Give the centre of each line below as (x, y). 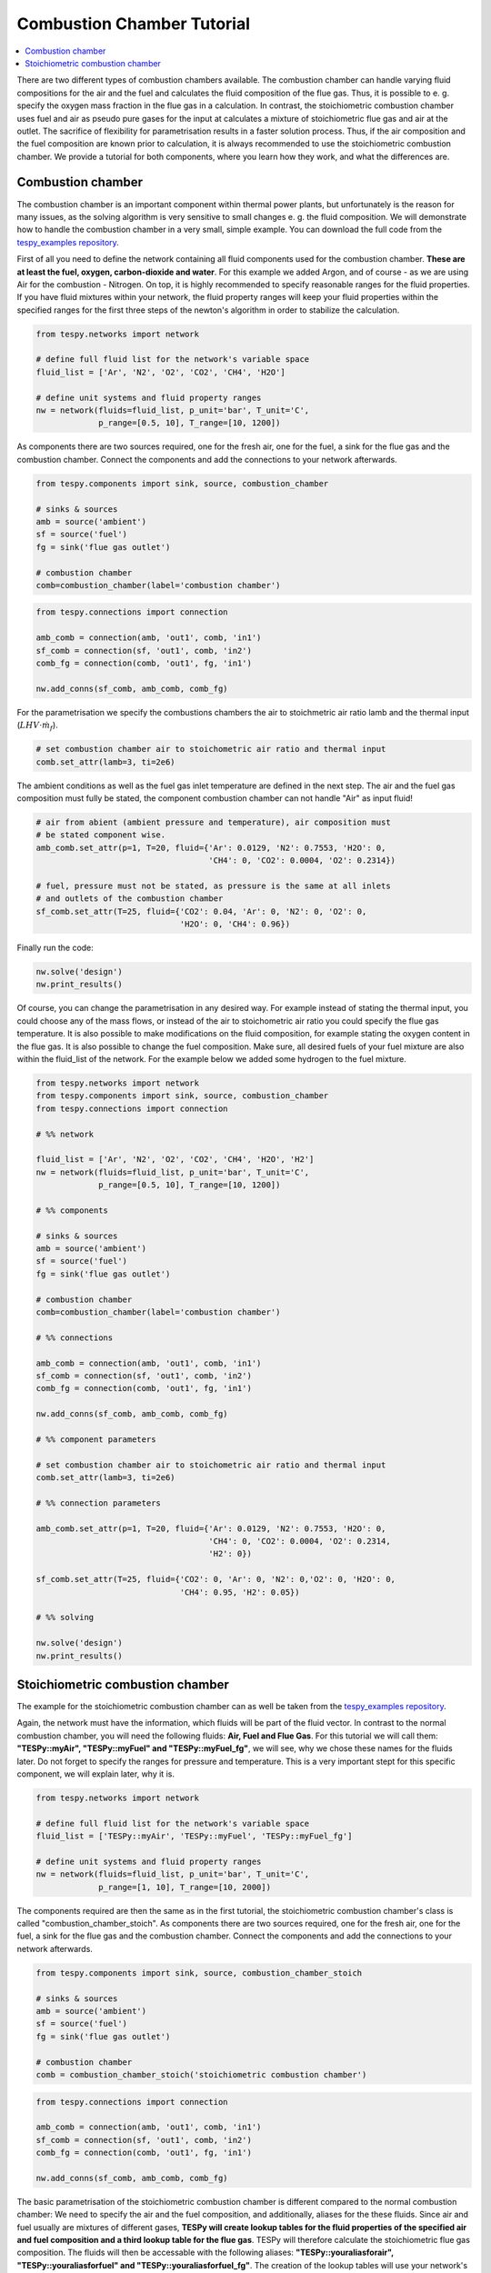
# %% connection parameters (98, 1503)
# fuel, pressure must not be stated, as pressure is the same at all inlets (213, 886)
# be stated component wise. (101, 835)
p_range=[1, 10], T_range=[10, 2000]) (185, 1887)
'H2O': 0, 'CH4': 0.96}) (235, 924)
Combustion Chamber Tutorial (133, 24)
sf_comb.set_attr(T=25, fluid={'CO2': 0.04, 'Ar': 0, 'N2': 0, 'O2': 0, (201, 911)
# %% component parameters (96, 1439)
